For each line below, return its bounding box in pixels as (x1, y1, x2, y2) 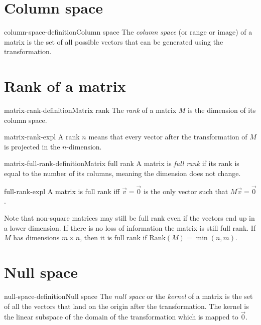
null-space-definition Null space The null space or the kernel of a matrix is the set (4, 290, 253, 301)
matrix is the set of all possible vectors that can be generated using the (4, 36, 223, 47)
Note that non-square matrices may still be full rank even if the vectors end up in (4, 213, 255, 223)
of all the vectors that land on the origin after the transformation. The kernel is (4, 300, 249, 311)
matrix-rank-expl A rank (4, 131, 80, 142)
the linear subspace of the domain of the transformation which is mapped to (4, 311, 238, 322)
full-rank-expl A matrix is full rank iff (4, 186, 120, 196)
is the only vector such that (144, 186, 228, 196)
